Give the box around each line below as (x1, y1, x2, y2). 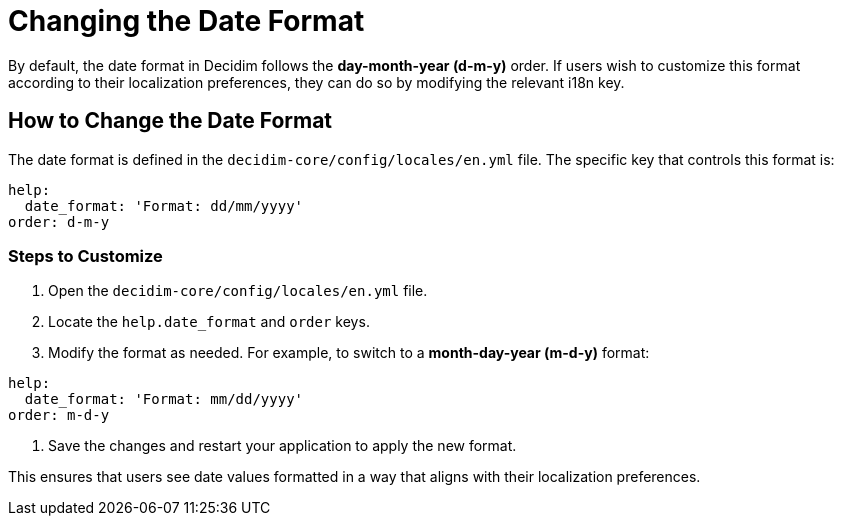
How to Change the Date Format (8, 108, 333, 134)
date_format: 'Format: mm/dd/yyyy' (24, 391, 304, 408)
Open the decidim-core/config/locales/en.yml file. (48, 282, 428, 300)
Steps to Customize (8, 245, 163, 266)
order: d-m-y (8, 213, 110, 230)
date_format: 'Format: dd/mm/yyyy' (24, 197, 304, 214)
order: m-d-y (8, 407, 110, 424)
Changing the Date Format (8, 4, 365, 38)
